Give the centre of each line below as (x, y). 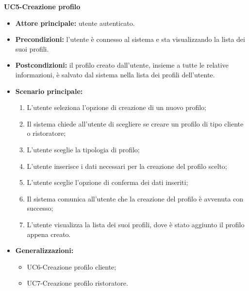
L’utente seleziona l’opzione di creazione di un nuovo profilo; (117, 107)
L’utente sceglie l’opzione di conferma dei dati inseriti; (108, 182)
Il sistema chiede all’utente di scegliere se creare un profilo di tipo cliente (135, 123)
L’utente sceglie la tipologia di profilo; (83, 149)
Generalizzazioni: (44, 250)
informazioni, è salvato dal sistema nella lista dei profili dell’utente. (115, 74)
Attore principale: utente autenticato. (75, 23)
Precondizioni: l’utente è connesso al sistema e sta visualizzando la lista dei (130, 39)
